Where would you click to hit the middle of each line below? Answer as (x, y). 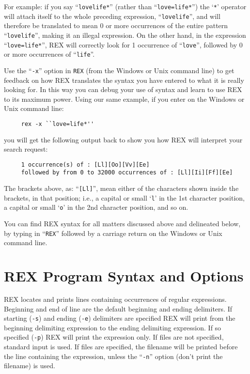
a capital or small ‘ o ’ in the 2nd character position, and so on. (96, 207)
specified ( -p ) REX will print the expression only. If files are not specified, (114, 337)
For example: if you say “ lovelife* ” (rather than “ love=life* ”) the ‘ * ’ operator (125, 6)
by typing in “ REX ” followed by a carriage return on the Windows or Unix (113, 233)
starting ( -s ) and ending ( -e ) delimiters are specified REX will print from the (120, 318)
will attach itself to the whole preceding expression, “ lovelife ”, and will (112, 16)
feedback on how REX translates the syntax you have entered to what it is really (124, 80)
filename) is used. (30, 366)
